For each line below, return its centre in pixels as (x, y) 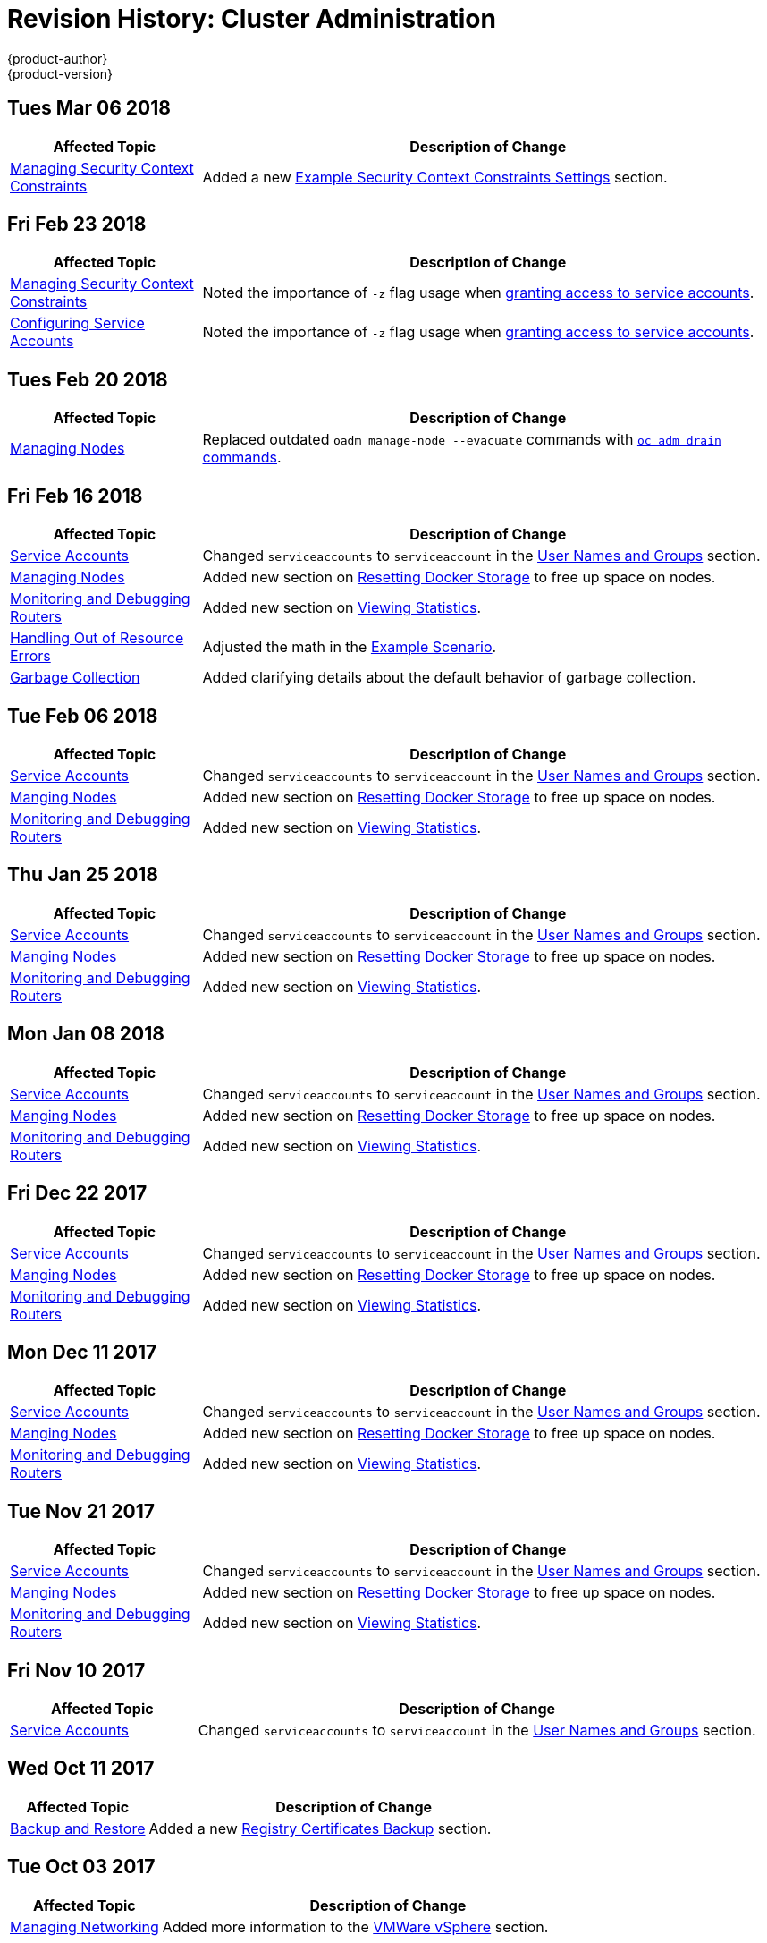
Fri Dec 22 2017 (77, 1193)
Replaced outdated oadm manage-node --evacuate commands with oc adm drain (462, 440)
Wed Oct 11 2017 (81, 1769)
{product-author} (58, 58)
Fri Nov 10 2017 (76, 1670)
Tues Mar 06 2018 (89, 108)
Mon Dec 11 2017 (82, 1352)
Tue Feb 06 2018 (83, 716)
